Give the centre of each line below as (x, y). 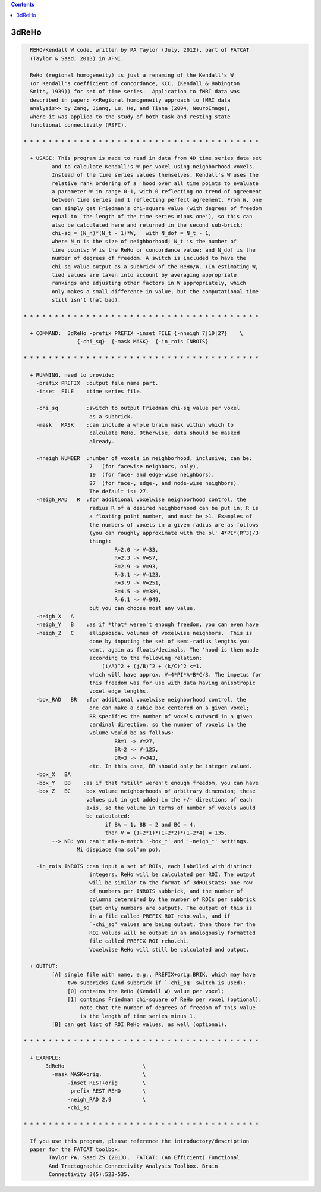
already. (102, 441)
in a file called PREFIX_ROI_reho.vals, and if (160, 916)
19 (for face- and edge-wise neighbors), (152, 475)
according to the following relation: (146, 658)
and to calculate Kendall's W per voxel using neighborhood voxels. (153, 166)
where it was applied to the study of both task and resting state (130, 117)
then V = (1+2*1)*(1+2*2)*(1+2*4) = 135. (166, 833)
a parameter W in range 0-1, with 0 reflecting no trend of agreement (157, 192)
